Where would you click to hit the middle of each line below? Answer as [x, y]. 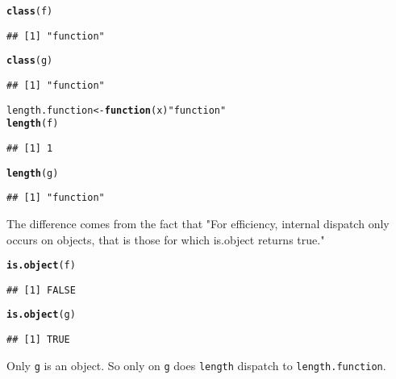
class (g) [30, 61]
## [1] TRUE [38, 340]
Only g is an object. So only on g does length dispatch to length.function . [196, 365]
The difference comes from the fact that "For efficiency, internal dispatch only [198, 223]
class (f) [30, 11]
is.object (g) [41, 315]
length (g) [33, 173]
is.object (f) [41, 266]
